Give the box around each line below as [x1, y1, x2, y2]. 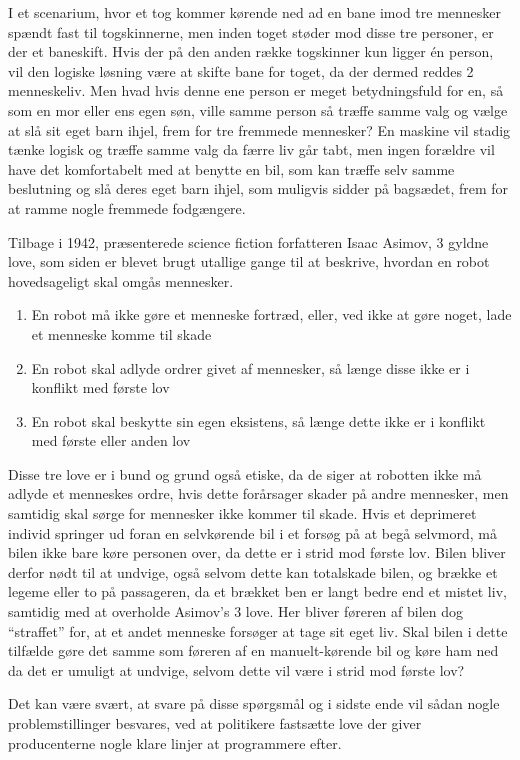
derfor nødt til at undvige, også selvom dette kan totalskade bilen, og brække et [8, 561, 498, 582]
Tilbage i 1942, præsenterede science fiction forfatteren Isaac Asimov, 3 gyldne [8, 231, 489, 252]
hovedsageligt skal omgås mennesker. [8, 270, 234, 291]
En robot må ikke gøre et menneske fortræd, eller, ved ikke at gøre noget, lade [31, 304, 512, 325]
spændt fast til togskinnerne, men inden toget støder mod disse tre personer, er [8, 21, 494, 42]
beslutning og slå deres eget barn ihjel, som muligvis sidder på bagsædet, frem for [8, 178, 509, 199]
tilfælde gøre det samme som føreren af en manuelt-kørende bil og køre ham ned [8, 640, 499, 661]
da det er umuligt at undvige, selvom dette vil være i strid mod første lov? [8, 659, 465, 680]
